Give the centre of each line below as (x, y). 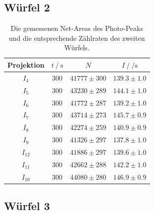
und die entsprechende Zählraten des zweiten (77, 38)
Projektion (26, 64)
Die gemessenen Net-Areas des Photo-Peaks (77, 28)
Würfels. (77, 48)
